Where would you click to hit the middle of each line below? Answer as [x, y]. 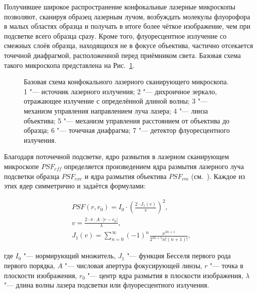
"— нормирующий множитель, [70, 256]
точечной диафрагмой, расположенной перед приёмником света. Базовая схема [123, 55]
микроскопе [22, 166]
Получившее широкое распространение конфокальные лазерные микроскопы [120, 6]
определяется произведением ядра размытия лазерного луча [154, 166]
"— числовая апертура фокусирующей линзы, [133, 265]
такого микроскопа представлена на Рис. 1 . [69, 65]
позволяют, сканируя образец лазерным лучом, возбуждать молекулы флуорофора [127, 16]
